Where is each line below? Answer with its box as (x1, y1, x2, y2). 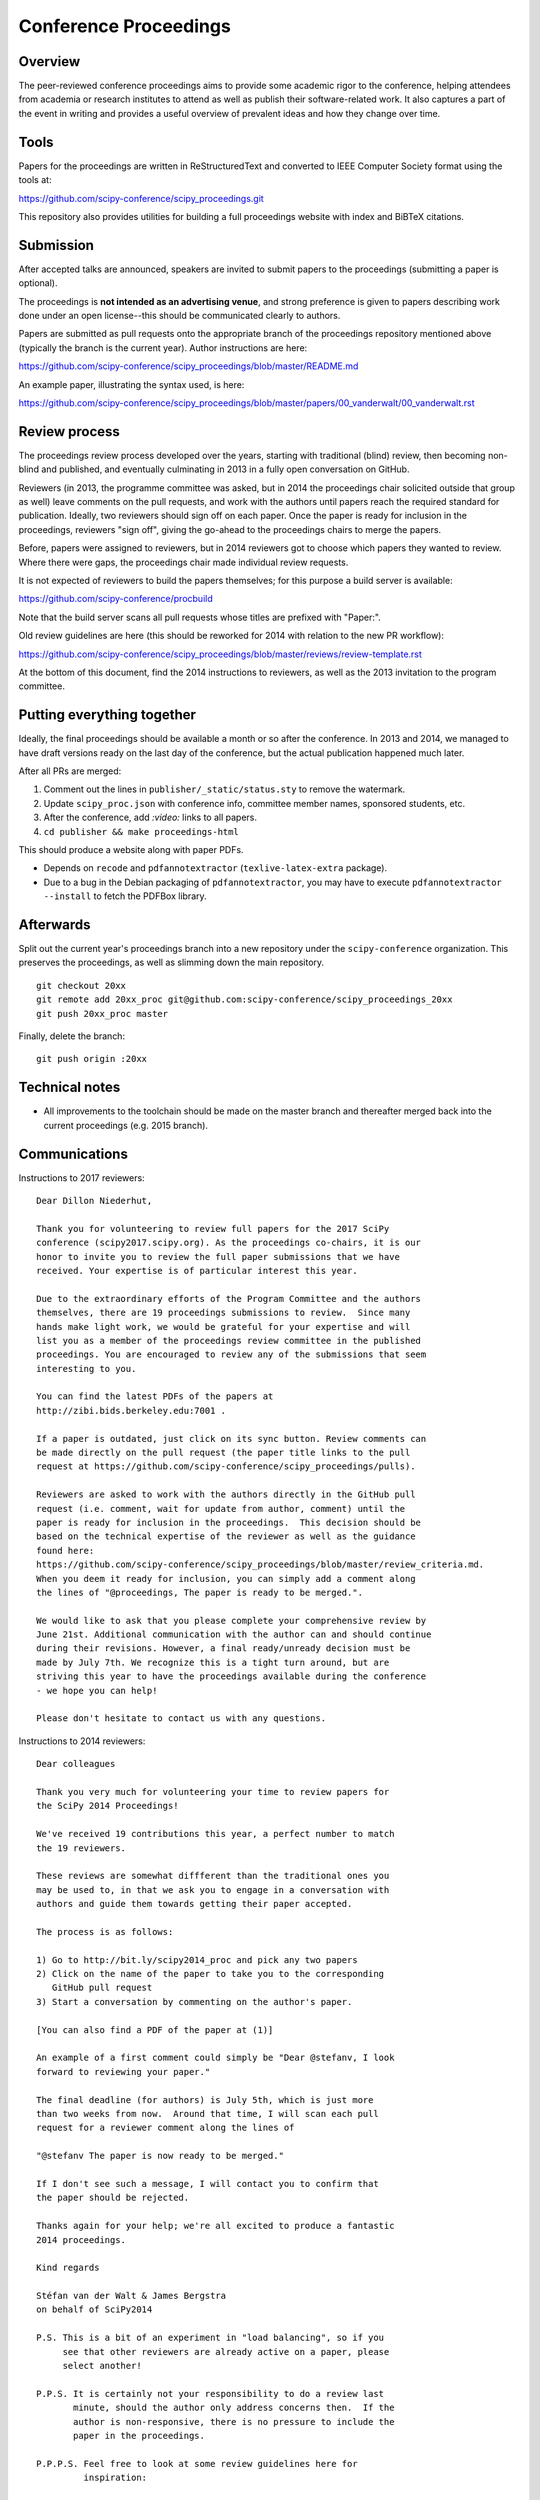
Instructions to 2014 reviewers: (18, 1735, 146, 1747)
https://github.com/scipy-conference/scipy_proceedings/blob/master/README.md (18, 360, 359, 372)
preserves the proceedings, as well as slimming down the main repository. (18, 956, 325, 969)
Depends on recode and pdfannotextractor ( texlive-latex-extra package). (43, 862, 388, 874)
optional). (18, 277, 58, 289)
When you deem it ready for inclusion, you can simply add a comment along (36, 1573, 416, 1584)
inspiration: (83, 2472, 148, 2484)
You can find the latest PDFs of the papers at (36, 1391, 274, 1402)
